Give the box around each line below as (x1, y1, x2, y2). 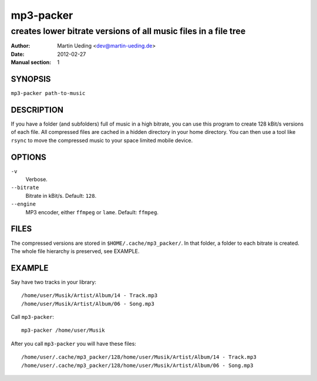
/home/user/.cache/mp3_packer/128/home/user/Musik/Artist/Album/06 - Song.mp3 (21, 362, 254, 369)
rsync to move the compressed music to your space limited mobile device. (11, 137, 193, 144)
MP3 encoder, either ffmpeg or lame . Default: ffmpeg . (25, 208, 158, 215)
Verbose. (25, 176, 48, 183)
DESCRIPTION (11, 104, 64, 114)
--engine (11, 201, 36, 208)
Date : (11, 50, 25, 58)
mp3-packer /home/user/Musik (21, 327, 105, 334)
